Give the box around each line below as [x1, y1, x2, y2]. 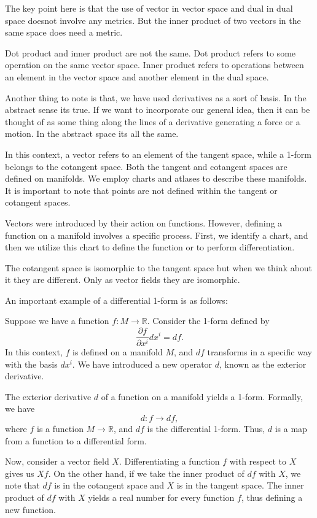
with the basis [5, 357, 58, 370]
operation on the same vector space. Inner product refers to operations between [5, 58, 304, 71]
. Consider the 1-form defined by [147, 314, 270, 327]
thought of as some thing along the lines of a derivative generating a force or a [5, 115, 300, 128]
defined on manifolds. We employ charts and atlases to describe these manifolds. [5, 172, 307, 185]
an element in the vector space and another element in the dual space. [5, 70, 269, 83]
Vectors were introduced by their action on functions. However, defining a [5, 216, 283, 229]
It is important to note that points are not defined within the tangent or [5, 184, 278, 196]
